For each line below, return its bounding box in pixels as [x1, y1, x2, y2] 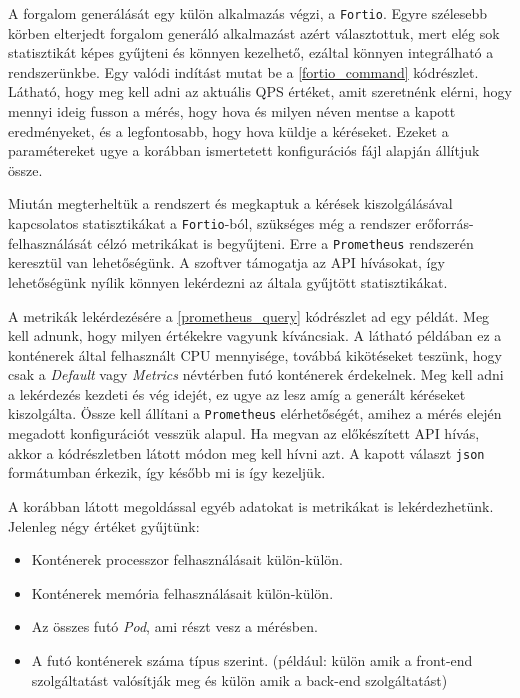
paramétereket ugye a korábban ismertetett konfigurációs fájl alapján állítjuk [8, 140, 480, 161]
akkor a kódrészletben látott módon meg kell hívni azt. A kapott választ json [8, 442, 485, 463]
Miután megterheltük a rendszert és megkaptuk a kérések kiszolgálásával [8, 193, 453, 214]
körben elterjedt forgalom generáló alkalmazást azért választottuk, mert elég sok [8, 22, 500, 43]
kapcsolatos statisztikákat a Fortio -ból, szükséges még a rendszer [8, 213, 411, 233]
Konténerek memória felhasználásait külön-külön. [31, 582, 334, 603]
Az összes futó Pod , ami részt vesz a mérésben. [31, 616, 318, 637]
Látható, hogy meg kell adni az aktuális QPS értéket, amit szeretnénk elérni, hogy [8, 81, 512, 102]
